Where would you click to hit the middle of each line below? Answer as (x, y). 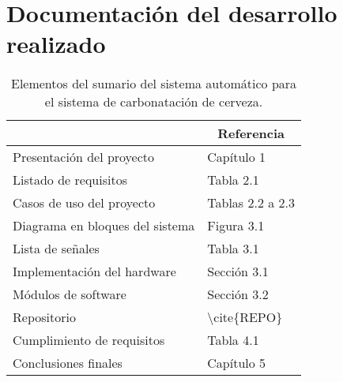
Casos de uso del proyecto (84, 203)
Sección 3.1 (238, 272)
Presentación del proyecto (84, 157)
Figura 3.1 (236, 226)
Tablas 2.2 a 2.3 (251, 203)
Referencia (251, 133)
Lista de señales (56, 249)
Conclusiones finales (68, 363)
